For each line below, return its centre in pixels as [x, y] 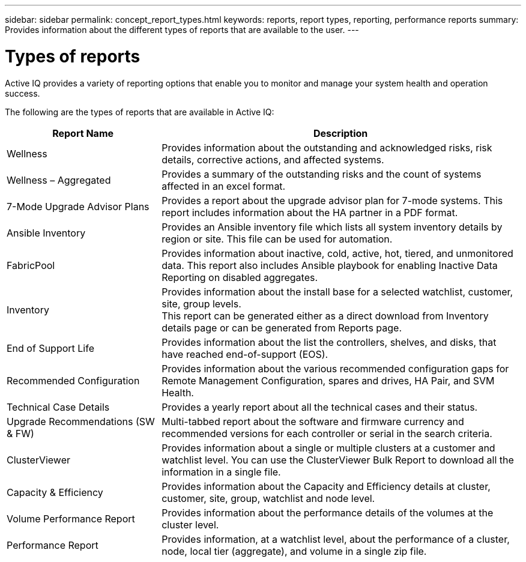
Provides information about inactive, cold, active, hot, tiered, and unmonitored [337, 253]
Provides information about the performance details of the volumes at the [328, 512]
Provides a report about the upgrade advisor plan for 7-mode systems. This [332, 200]
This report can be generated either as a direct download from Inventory [325, 316]
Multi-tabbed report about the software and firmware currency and [313, 421]
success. [23, 93]
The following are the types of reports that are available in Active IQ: [140, 112]
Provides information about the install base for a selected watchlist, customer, [337, 292]
